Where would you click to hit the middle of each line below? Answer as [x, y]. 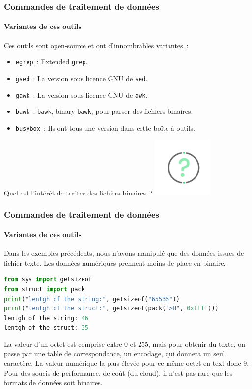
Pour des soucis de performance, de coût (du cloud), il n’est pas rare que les [118, 373]
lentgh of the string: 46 [46, 318]
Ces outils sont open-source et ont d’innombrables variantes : [96, 45]
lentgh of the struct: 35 [46, 328]
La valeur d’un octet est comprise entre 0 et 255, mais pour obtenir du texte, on [125, 344]
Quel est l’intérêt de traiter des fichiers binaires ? [78, 192]
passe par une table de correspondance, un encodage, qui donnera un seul [114, 353]
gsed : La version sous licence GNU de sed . [82, 78]
